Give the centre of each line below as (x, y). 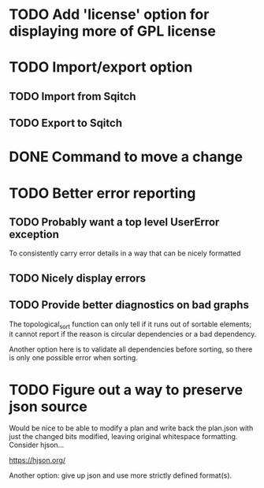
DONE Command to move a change (126, 157)
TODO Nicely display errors (78, 278)
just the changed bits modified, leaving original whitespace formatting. (123, 437)
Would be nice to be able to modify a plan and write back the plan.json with (131, 428)
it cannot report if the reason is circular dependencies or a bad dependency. (133, 334)
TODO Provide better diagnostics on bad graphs (129, 305)
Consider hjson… (37, 445)
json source (48, 406)
